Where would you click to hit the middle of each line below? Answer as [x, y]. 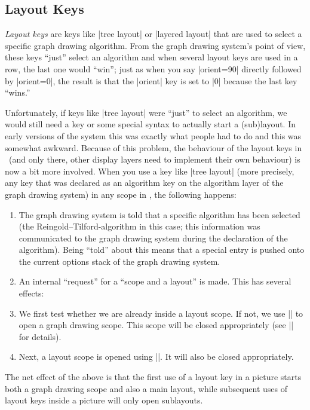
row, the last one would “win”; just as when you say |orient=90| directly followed [153, 68]
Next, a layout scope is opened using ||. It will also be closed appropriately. [156, 357]
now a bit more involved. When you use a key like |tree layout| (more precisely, [150, 171]
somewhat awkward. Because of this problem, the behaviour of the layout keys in [154, 147]
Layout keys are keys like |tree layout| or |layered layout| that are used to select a [154, 34]
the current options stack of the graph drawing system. [119, 261]
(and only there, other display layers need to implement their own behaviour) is [154, 159]
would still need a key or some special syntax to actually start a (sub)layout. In [151, 124]
